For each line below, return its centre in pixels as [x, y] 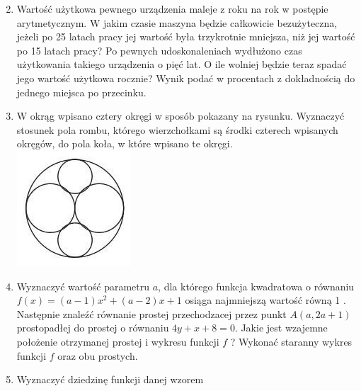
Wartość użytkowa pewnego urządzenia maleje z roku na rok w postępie [172, 8]
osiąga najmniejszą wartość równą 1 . [265, 300]
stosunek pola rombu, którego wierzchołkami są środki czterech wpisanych [177, 129]
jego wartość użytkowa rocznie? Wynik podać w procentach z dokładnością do [186, 78]
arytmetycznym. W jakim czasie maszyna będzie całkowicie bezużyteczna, [177, 22]
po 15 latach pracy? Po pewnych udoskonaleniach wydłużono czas [159, 50]
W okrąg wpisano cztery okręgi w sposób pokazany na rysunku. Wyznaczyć [180, 116]
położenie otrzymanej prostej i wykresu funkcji [118, 341]
